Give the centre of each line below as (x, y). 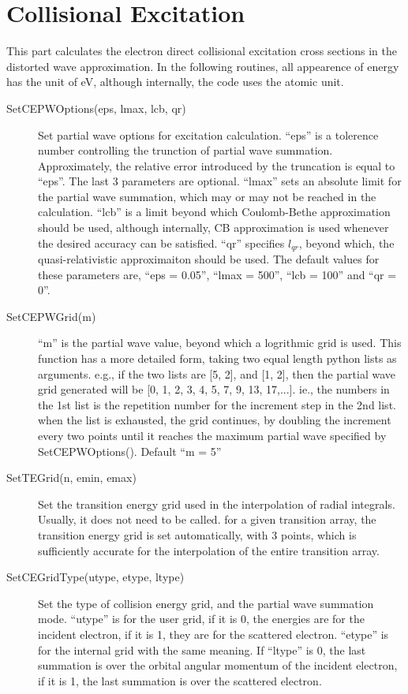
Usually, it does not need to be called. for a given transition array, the (207, 519)
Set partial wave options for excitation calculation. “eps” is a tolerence (208, 134)
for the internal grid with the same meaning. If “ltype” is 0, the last (202, 649)
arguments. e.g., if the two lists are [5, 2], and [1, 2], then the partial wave (217, 373)
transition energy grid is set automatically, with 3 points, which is (197, 535)
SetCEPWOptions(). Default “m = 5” (130, 451)
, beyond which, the (346, 243)
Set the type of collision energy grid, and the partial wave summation (206, 603)
